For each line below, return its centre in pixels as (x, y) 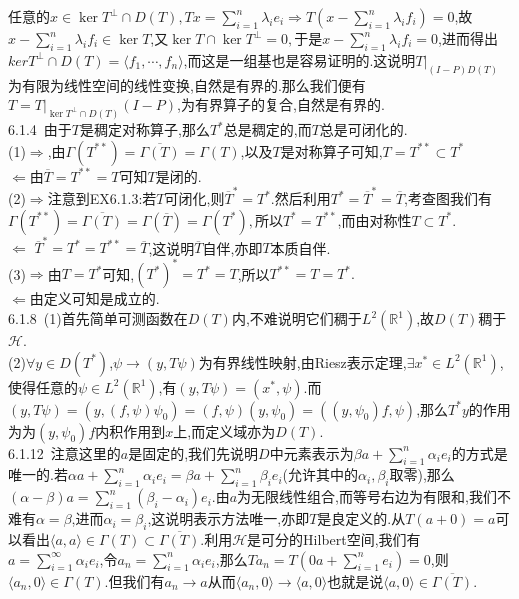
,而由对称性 (374, 219)
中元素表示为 (311, 452)
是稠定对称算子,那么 (144, 129)
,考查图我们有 (448, 198)
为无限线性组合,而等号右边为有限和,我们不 (374, 496)
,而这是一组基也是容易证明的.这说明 (299, 59)
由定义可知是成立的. (94, 298)
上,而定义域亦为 (224, 430)
